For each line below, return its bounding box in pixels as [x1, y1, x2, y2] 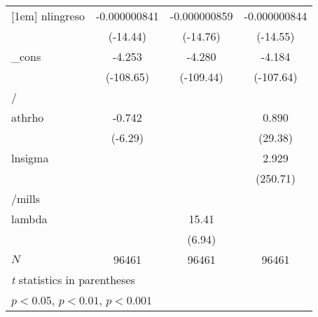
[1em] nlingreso [11, 8, 85, 24]
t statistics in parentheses [11, 272, 135, 288]
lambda [11, 211, 48, 227]
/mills [11, 190, 40, 206]
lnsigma [11, 150, 49, 166]
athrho [11, 109, 44, 125]
